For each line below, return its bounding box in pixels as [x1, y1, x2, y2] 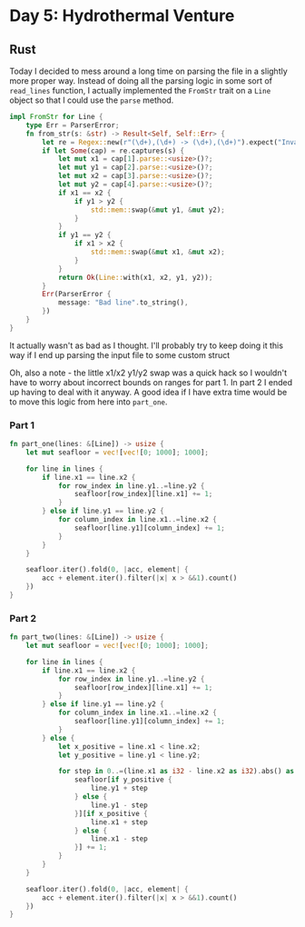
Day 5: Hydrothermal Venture [9, 5, 235, 26]
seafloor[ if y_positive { [74, 775, 172, 784]
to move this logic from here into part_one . [9, 396, 168, 407]
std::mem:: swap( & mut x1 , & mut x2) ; [90, 247, 225, 256]
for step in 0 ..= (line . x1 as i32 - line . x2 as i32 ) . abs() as [57, 767, 295, 776]
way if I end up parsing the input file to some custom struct [9, 349, 231, 360]
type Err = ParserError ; [25, 120, 120, 130]
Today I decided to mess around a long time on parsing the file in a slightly [9, 65, 288, 76]
